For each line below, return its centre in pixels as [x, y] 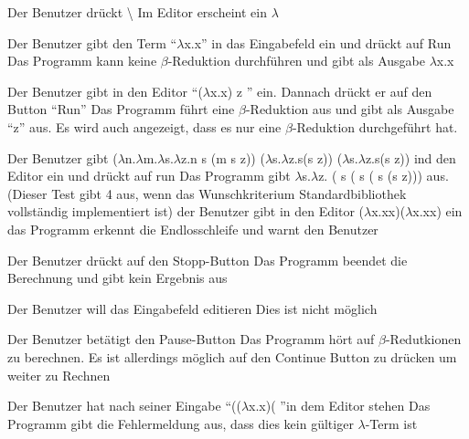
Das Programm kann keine [82, 61]
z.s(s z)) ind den [410, 157]
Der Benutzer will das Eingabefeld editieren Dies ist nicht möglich [192, 308]
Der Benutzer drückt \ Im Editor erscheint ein [137, 12]
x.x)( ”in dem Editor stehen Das [340, 406]
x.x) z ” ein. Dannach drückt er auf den [321, 91]
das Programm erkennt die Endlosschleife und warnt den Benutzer [193, 229]
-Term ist [391, 423]
